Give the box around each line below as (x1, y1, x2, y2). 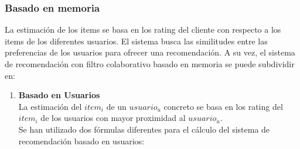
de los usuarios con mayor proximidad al (40, 112, 186, 124)
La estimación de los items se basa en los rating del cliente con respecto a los (5, 23, 281, 36)
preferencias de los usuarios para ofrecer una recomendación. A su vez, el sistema (5, 46, 295, 58)
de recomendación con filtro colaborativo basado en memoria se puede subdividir (5, 58, 295, 70)
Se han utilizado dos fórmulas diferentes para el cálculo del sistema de (18, 123, 270, 135)
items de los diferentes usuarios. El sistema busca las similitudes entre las (5, 34, 268, 47)
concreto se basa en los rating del (163, 100, 283, 112)
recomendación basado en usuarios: (18, 134, 144, 147)
